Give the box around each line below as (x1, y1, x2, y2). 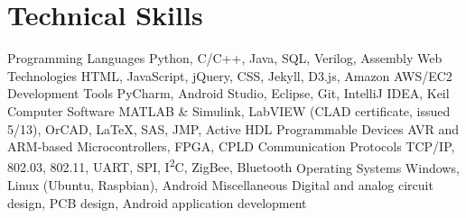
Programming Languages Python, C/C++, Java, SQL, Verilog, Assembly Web (7, 49, 443, 68)
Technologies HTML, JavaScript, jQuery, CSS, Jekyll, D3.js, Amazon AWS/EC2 (7, 66, 452, 85)
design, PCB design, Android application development (7, 193, 307, 212)
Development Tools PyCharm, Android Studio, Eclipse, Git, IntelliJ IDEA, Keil (7, 84, 450, 103)
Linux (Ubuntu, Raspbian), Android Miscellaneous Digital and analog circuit (7, 175, 433, 194)
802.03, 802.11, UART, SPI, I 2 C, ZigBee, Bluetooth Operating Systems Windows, (7, 155, 460, 177)
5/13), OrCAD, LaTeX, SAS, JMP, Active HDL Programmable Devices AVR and (7, 119, 460, 138)
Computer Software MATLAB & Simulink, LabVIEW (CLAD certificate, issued (7, 101, 451, 120)
